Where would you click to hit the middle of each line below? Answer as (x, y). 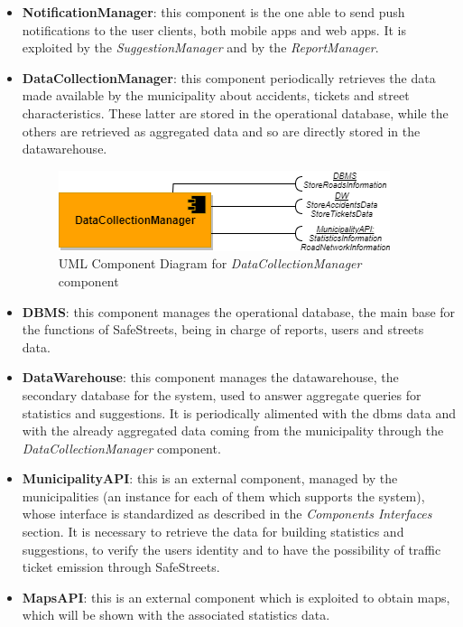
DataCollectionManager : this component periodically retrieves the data (229, 77)
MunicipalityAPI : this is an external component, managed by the (210, 478)
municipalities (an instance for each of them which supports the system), (223, 496)
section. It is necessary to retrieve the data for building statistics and (213, 532)
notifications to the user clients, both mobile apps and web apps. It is (214, 29)
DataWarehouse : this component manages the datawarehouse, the (210, 377)
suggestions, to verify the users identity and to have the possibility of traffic (231, 549)
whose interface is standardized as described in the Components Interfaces (227, 514)
